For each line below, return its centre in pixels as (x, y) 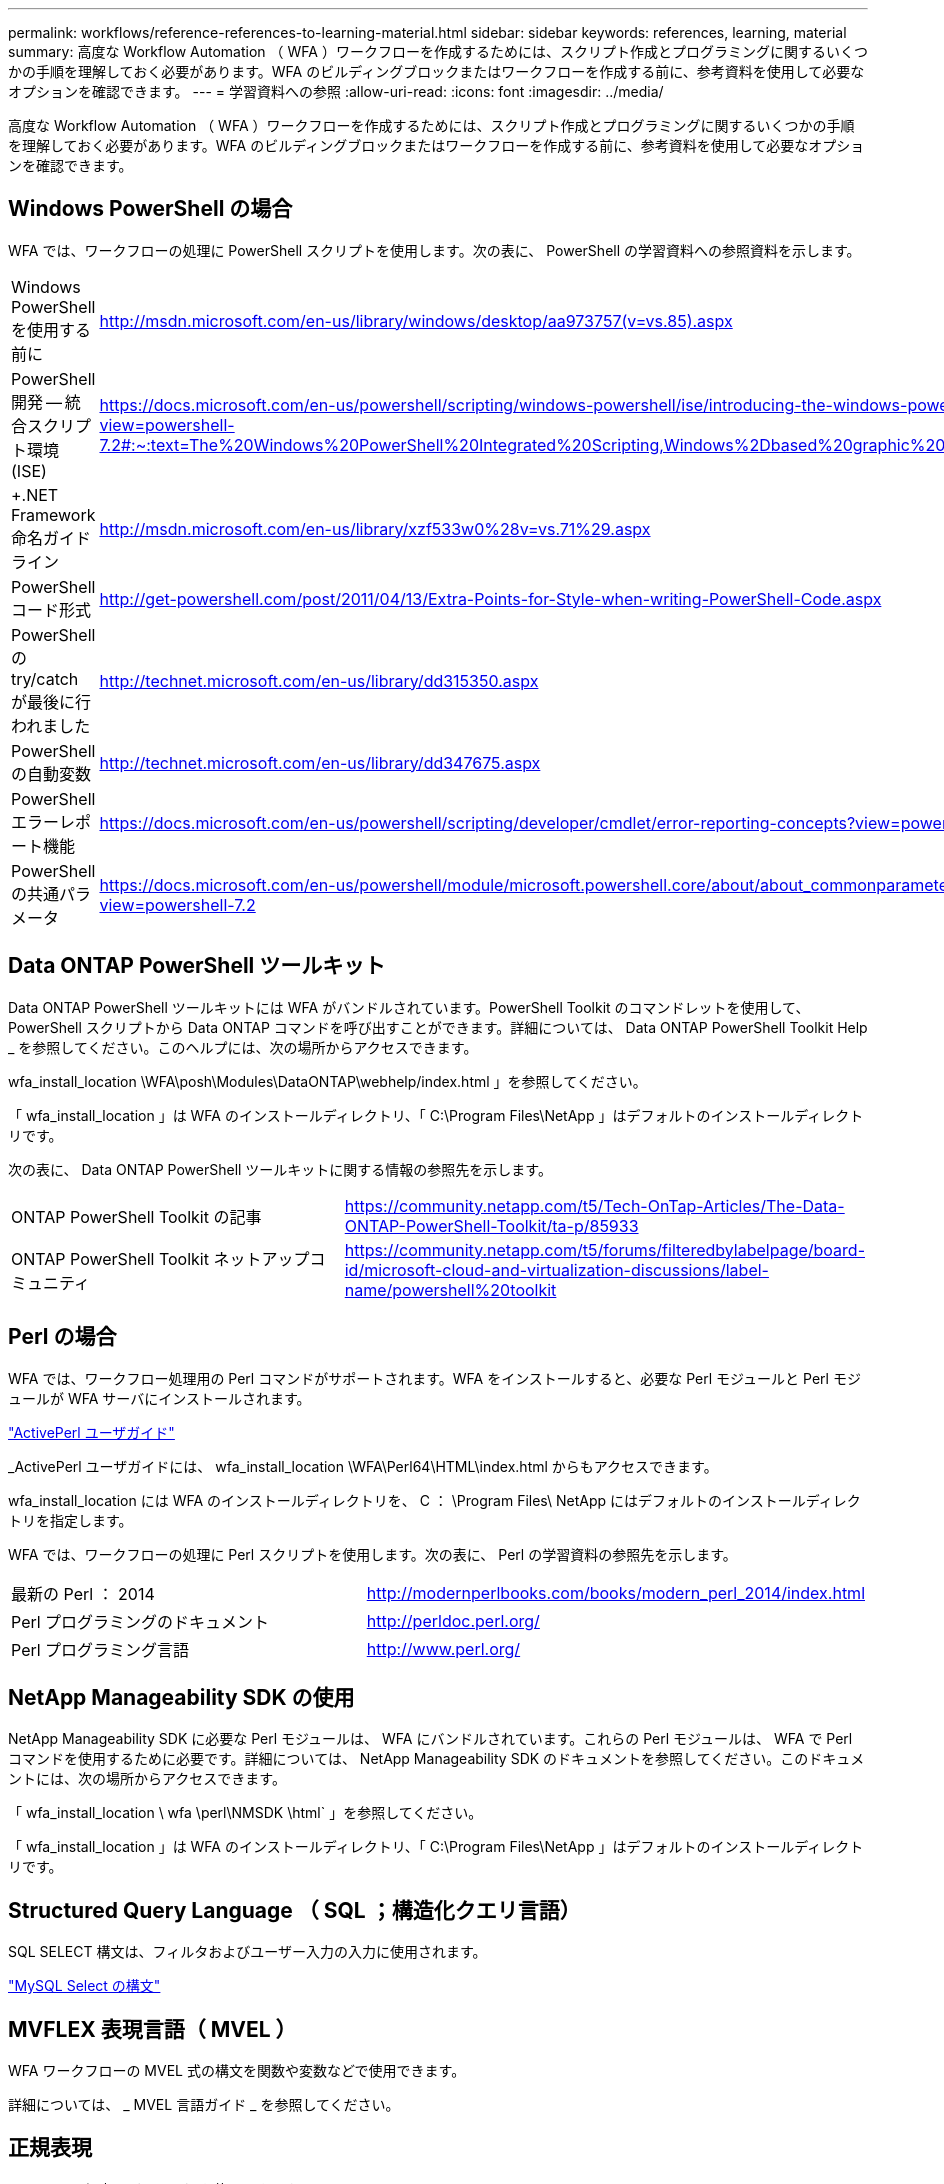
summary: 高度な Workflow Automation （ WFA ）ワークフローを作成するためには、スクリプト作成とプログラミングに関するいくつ (438, 51)
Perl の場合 (62, 1337)
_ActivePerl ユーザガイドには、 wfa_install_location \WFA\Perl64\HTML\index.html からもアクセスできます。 (363, 1466)
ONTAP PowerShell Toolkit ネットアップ (160, 1258)
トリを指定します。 (70, 1520)
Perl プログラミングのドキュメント (140, 1621)
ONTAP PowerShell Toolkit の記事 (136, 1216)
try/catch (45, 678)
